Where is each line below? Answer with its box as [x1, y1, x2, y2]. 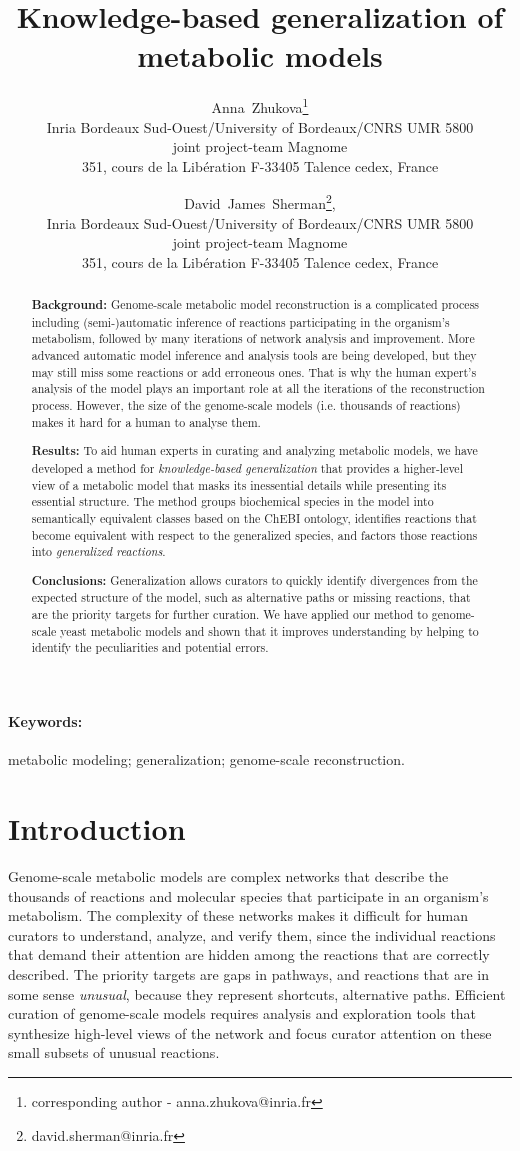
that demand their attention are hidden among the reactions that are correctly [8, 944, 490, 965]
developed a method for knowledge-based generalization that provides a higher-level [31, 459, 463, 476]
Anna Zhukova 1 [211, 94, 309, 117]
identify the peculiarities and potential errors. [31, 639, 269, 656]
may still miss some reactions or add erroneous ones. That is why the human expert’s [31, 363, 477, 380]
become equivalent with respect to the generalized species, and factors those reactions [31, 526, 478, 543]
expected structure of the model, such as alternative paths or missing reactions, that [31, 589, 471, 606]
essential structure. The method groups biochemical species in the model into [31, 493, 434, 510]
